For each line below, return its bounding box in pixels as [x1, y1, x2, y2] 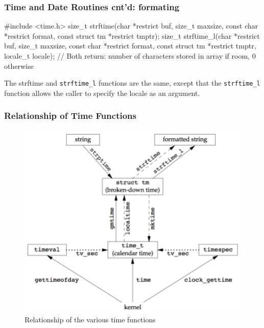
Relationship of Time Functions [4, 109, 136, 122]
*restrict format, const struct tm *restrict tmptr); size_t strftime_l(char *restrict [4, 30, 260, 41]
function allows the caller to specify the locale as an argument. [4, 87, 200, 98]
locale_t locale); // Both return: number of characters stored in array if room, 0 [4, 51, 256, 61]
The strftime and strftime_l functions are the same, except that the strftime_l [4, 78, 260, 88]
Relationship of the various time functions [25, 314, 156, 325]
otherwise [4, 60, 34, 71]
